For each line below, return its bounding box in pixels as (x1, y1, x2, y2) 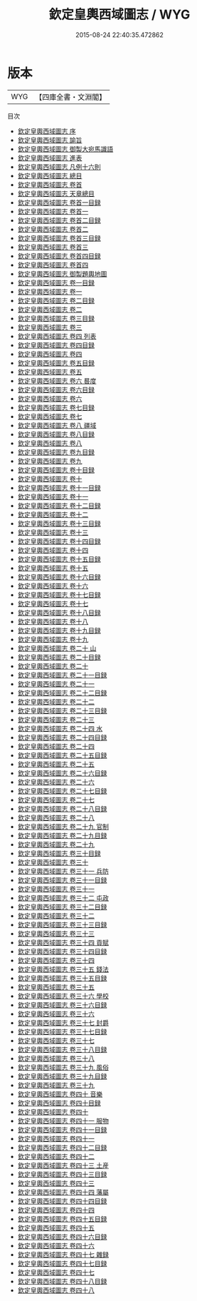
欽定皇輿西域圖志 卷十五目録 (17, 554, 101, 563)
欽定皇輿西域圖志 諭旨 (17, 136, 82, 144)
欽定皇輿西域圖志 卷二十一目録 (17, 670, 107, 679)
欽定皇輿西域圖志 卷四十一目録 (17, 1125, 107, 1134)
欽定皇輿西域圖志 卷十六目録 (17, 572, 101, 581)
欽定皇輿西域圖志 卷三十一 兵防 (17, 867, 109, 875)
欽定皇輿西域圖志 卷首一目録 (17, 198, 101, 207)
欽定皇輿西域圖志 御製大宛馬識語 (17, 144, 114, 153)
